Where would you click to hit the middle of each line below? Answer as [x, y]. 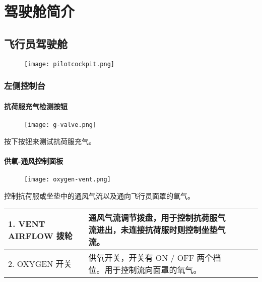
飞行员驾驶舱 [36, 43]
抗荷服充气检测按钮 [36, 106]
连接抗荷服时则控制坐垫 [173, 230]
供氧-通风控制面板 [34, 160]
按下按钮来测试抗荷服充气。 [50, 141]
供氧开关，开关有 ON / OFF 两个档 [155, 258]
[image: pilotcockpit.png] [69, 64]
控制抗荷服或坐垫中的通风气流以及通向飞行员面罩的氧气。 [99, 195]
